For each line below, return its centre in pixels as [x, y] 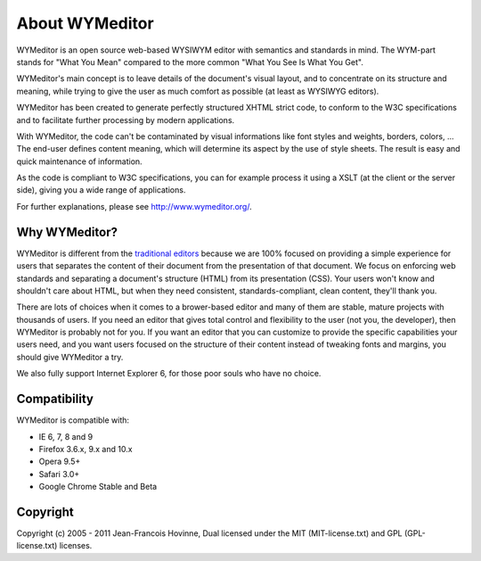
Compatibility [55, 399]
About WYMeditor [86, 23]
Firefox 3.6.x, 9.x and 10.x [86, 449]
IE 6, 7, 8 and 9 [66, 436]
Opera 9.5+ [60, 462]
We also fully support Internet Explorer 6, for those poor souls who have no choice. [169, 374]
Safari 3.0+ [59, 474]
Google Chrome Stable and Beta [98, 487]
